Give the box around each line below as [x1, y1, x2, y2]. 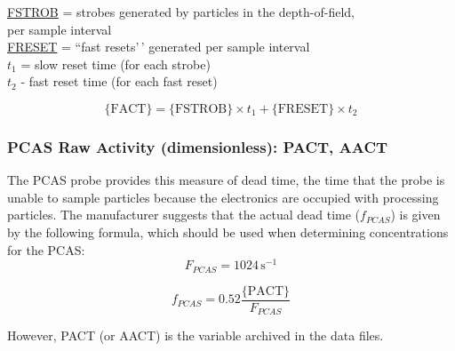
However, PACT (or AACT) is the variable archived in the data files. [7, 326, 384, 345]
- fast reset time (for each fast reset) [20, 72, 218, 91]
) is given [390, 205, 441, 224]
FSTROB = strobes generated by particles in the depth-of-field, [7, 3, 355, 20]
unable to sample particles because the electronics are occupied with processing [7, 187, 439, 206]
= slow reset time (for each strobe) [20, 54, 211, 73]
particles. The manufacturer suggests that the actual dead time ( [7, 205, 361, 224]
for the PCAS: [7, 240, 85, 259]
